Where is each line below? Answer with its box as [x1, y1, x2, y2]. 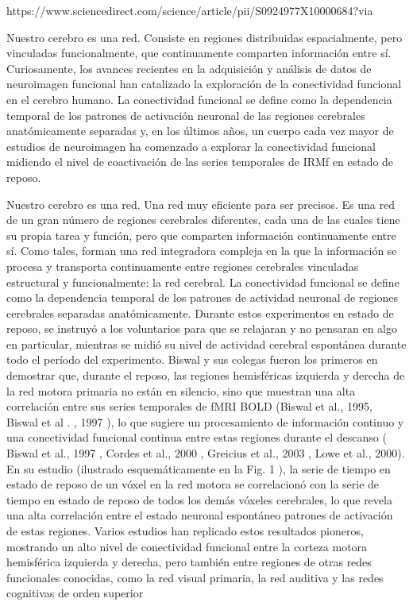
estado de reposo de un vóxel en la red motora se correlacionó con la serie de [6, 476, 380, 492]
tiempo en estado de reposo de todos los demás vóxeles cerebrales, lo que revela [6, 491, 392, 508]
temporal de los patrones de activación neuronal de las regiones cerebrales [6, 106, 365, 123]
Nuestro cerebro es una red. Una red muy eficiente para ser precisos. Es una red [6, 195, 396, 212]
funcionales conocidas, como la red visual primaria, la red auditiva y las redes [6, 569, 384, 585]
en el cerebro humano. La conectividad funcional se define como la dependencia [6, 91, 392, 107]
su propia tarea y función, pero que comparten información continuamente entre [6, 226, 396, 243]
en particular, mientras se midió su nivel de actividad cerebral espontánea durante [6, 335, 407, 352]
